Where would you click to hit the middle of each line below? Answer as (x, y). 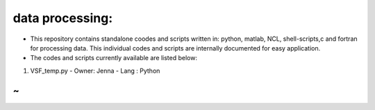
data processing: (63, 18)
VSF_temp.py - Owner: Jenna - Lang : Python (95, 71)
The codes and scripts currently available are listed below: (114, 58)
